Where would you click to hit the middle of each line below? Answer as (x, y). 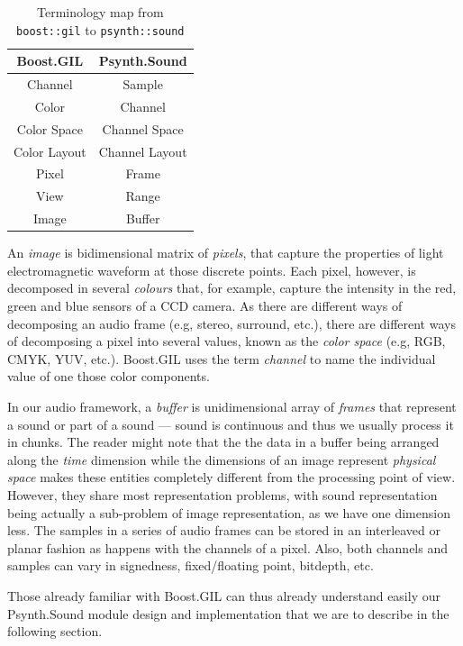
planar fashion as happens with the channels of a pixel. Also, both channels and (227, 547)
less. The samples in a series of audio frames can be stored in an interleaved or (224, 530)
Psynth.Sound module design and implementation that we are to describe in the (228, 613)
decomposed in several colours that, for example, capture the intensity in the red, (232, 288)
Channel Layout (143, 151)
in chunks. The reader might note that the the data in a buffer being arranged (223, 442)
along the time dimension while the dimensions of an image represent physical (222, 459)
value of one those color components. (109, 376)
